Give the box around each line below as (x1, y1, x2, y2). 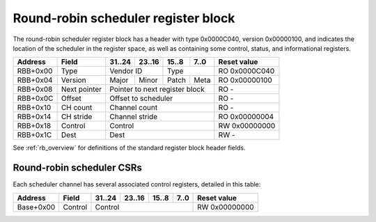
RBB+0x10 (17, 103, 52, 113)
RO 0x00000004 (218, 112, 274, 122)
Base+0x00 (17, 202, 56, 212)
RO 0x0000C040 (218, 66, 275, 76)
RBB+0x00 (17, 66, 53, 76)
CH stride (61, 112, 93, 122)
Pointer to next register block (109, 84, 205, 94)
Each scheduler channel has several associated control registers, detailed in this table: (13, 180, 261, 189)
